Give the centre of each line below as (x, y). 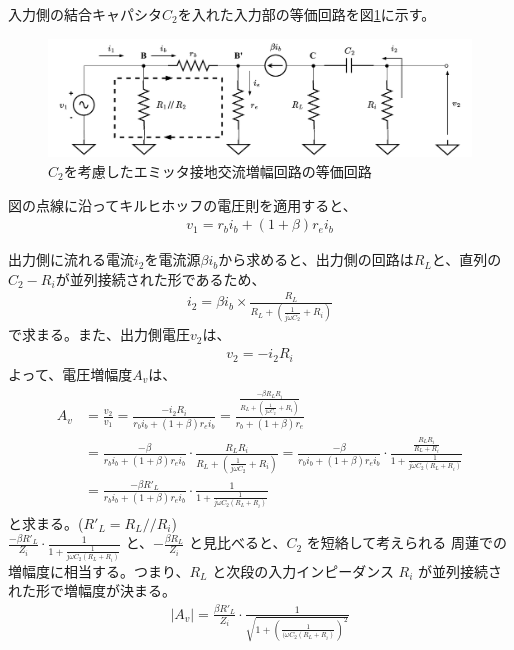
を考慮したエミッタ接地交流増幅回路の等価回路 (217, 171)
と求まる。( (46, 522)
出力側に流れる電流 (71, 259)
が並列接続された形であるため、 (160, 278)
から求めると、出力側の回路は (316, 259)
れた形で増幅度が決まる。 (92, 590)
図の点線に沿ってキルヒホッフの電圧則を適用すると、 (182, 204)
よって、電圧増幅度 (70, 373)
